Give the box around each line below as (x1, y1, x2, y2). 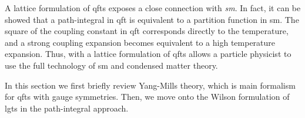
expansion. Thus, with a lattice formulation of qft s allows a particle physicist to (5, 48, 291, 60)
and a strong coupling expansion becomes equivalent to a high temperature (5, 36, 276, 48)
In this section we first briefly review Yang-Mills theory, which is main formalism (5, 79, 296, 91)
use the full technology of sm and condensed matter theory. (5, 59, 218, 71)
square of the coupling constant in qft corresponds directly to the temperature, (5, 25, 289, 37)
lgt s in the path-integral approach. (5, 102, 129, 114)
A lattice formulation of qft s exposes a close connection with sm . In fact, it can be (5, 2, 301, 14)
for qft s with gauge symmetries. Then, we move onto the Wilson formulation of (5, 90, 290, 103)
